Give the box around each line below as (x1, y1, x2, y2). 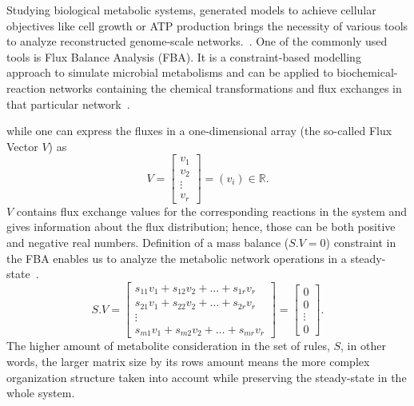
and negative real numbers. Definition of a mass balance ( (6, 234, 289, 251)
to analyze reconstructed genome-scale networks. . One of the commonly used (6, 33, 388, 50)
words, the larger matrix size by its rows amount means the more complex (6, 352, 370, 369)
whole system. (6, 384, 75, 401)
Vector (6, 137, 38, 154)
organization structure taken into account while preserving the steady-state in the (6, 368, 407, 385)
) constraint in (325, 234, 396, 251)
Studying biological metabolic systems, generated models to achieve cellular (6, 2, 376, 18)
